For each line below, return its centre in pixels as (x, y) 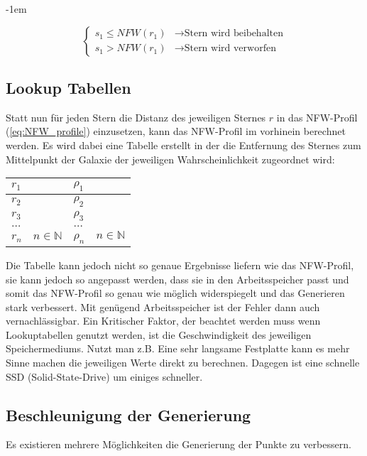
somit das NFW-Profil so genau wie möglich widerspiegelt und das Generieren (175, 293)
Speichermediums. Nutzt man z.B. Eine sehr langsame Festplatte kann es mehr (178, 348)
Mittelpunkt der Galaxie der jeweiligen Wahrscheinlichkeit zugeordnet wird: (170, 159)
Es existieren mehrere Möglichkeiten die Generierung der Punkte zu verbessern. (179, 444)
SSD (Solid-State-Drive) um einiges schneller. (104, 376)
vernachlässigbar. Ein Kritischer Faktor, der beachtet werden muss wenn (163, 321)
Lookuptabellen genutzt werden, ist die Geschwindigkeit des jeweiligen (159, 334)
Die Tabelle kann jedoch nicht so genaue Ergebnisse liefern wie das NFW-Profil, (180, 265)
